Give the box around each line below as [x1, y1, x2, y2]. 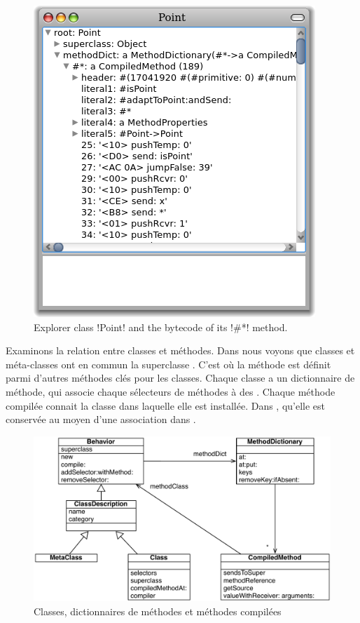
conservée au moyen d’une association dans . [6, 412, 196, 427]
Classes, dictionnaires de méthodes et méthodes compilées [34, 603, 282, 618]
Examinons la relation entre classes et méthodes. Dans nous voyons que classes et [6, 343, 355, 358]
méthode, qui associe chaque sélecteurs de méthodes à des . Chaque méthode [6, 384, 335, 398]
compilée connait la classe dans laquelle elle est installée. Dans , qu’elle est [6, 398, 326, 413]
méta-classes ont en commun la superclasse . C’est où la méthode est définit [6, 356, 331, 371]
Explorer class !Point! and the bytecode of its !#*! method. [34, 319, 288, 334]
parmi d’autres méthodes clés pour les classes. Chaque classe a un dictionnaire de [6, 370, 355, 385]
